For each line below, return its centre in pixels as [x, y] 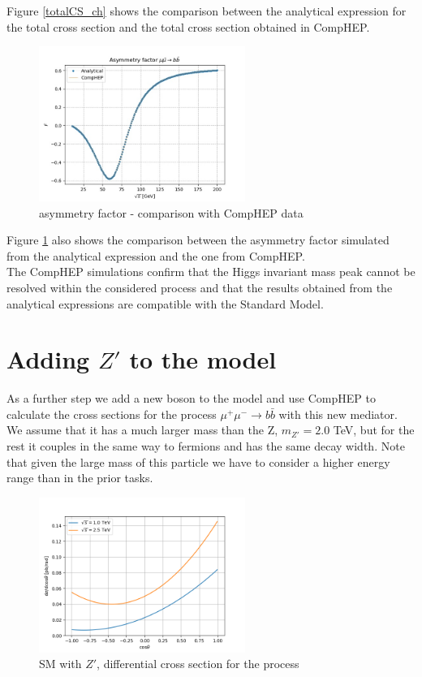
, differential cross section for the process [198, 664]
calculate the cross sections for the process [112, 414]
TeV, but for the [374, 430]
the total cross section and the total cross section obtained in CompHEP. [188, 26]
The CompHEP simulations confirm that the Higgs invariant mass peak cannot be [211, 272]
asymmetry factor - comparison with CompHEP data [171, 212]
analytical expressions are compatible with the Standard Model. [165, 303]
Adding [48, 359]
